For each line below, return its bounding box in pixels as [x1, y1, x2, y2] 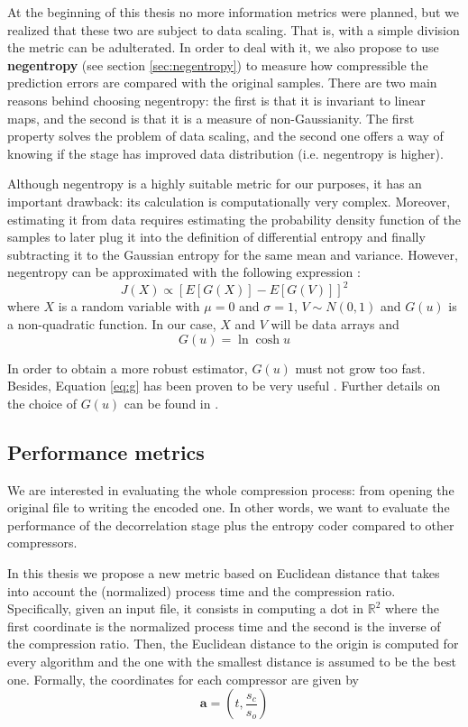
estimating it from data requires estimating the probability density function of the [7, 209, 461, 228]
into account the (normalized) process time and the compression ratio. [7, 581, 396, 600]
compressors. [7, 533, 78, 552]
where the [384, 599, 439, 618]
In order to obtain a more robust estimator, [7, 358, 248, 377]
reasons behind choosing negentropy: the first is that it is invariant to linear [7, 90, 426, 109]
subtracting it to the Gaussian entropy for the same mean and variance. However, [7, 244, 458, 263]
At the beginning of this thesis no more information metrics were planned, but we [7, 3, 459, 21]
